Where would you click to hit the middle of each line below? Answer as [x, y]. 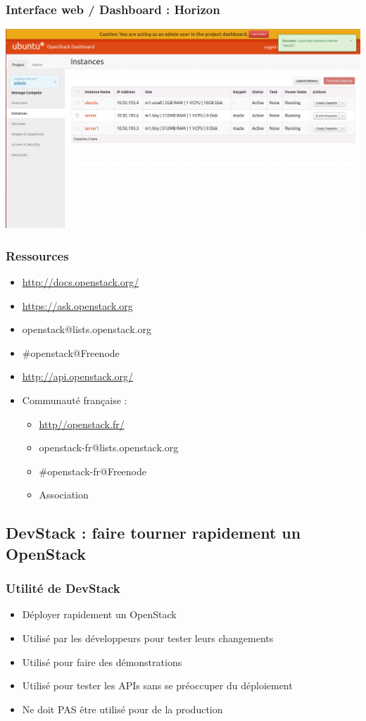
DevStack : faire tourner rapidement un [153, 533]
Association [64, 495]
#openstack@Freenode [71, 352]
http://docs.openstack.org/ [81, 282]
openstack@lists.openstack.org [87, 329]
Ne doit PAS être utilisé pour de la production [122, 709]
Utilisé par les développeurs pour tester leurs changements [148, 638]
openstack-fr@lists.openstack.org [109, 447]
